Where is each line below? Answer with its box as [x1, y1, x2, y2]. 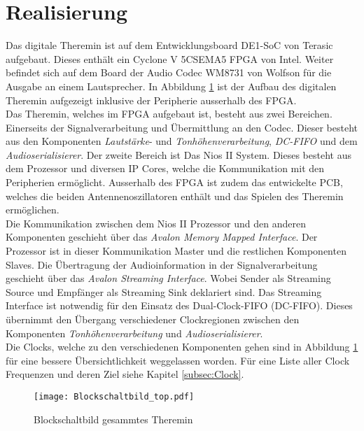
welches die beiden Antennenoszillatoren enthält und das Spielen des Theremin [6, 188, 344, 203]
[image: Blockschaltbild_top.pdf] [34, 391, 195, 402]
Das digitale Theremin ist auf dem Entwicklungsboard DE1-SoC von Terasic [6, 38, 333, 52]
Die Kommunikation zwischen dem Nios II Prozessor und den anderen [6, 215, 306, 230]
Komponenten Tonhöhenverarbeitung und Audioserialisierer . [6, 325, 263, 340]
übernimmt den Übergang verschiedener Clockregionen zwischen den [6, 312, 300, 326]
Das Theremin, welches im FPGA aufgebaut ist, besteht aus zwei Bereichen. [6, 106, 332, 121]
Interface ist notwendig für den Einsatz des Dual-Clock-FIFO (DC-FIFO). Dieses [6, 298, 353, 313]
